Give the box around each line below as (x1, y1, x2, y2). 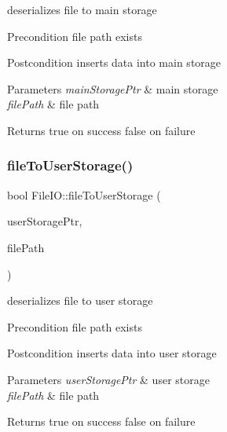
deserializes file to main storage (7, 2, 157, 17)
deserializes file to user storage (7, 292, 153, 309)
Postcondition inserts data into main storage (7, 54, 222, 71)
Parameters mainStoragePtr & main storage (7, 80, 218, 97)
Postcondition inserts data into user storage (7, 345, 217, 361)
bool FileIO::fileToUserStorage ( (7, 186, 161, 203)
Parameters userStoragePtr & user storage (7, 371, 210, 387)
